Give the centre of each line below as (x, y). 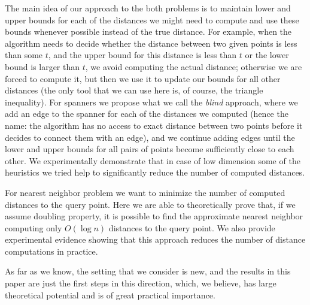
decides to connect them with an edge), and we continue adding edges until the (150, 137)
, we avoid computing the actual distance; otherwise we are (194, 66)
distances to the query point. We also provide (192, 227)
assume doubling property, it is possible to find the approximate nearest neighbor (154, 216)
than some (24, 55)
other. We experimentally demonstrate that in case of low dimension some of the (153, 160)
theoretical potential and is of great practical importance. (110, 295)
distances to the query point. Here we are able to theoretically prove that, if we (150, 204)
